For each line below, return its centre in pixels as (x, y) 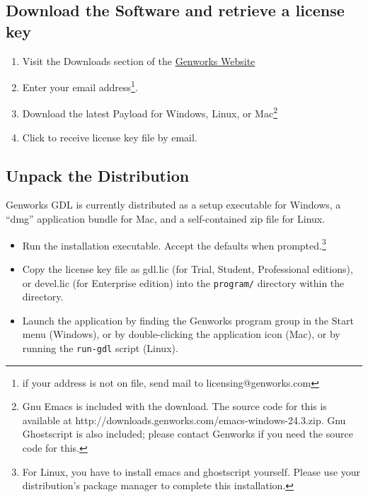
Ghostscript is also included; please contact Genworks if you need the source (188, 434)
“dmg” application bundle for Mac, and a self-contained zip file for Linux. (166, 219)
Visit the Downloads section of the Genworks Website (139, 60)
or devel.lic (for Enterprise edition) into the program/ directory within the (183, 282)
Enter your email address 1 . (80, 86)
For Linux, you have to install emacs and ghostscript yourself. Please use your (191, 471)
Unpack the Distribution (98, 175)
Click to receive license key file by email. (110, 137)
